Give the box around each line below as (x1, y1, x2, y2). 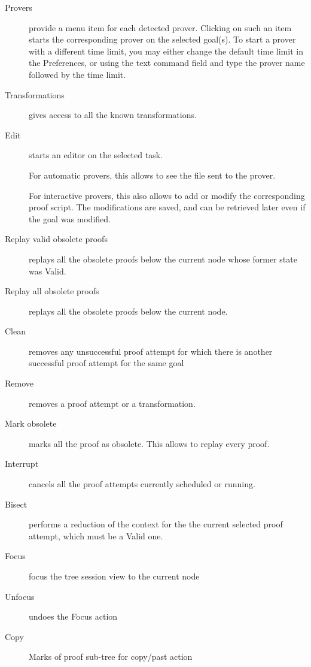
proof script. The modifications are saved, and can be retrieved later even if (29, 201, 306, 213)
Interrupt (5, 457, 39, 470)
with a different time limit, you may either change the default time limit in (29, 44, 303, 57)
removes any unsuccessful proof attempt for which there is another (29, 345, 273, 357)
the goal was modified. (29, 212, 111, 225)
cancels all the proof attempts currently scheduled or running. (29, 478, 255, 490)
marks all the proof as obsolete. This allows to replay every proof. (29, 437, 270, 449)
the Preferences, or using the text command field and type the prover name (29, 56, 305, 69)
